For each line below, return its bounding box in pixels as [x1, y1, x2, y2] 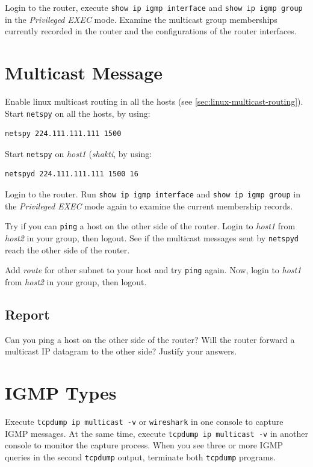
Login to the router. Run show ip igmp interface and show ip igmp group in [5, 188, 301, 200]
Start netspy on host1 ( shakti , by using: [5, 147, 152, 159]
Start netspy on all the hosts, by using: [5, 107, 150, 119]
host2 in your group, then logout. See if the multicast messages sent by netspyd [5, 231, 299, 244]
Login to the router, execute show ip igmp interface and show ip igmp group [5, 1, 303, 13]
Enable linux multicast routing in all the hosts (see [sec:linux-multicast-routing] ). [5, 94, 303, 107]
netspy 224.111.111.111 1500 [5, 129, 122, 138]
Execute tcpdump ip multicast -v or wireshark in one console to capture [5, 415, 284, 427]
